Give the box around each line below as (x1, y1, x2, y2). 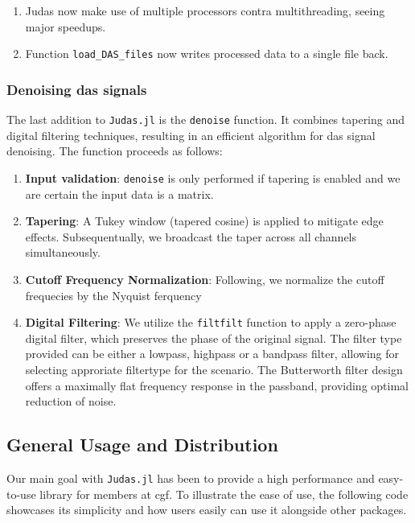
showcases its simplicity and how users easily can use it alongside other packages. (6, 501, 407, 518)
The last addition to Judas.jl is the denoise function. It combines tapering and (6, 111, 405, 128)
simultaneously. (25, 244, 101, 261)
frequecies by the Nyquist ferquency (25, 286, 202, 303)
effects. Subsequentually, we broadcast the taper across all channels (25, 228, 357, 245)
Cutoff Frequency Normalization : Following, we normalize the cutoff (25, 270, 384, 287)
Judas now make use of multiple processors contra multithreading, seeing (25, 2, 385, 19)
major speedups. (25, 18, 106, 35)
